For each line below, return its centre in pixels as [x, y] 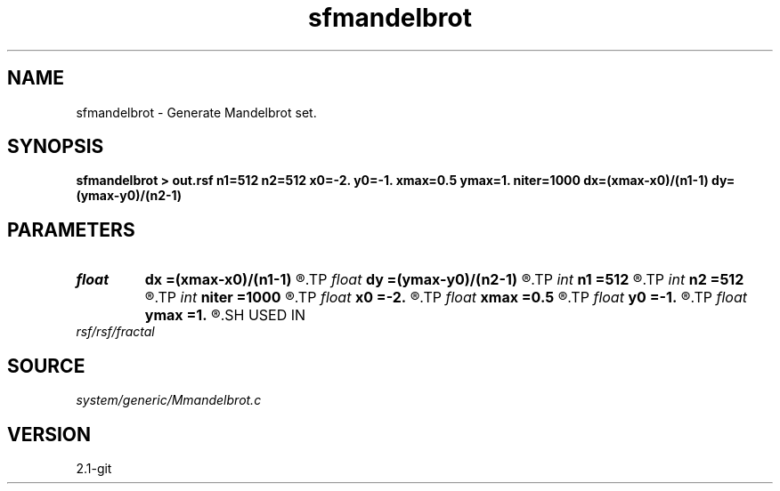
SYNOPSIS [56, 147]
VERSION [49, 434]
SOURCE [46, 366]
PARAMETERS [71, 229]
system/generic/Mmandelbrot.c [169, 400]
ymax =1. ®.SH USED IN [225, 315]
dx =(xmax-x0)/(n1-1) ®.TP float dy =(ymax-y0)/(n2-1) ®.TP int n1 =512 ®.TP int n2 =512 [444, 280]
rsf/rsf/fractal [115, 332]
